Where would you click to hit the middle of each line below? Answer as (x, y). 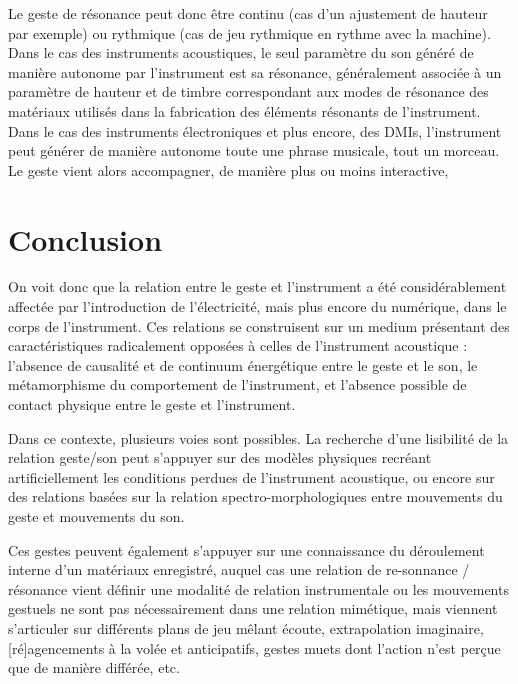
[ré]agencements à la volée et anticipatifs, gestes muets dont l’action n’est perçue (254, 647)
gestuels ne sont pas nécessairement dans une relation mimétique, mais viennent (253, 608)
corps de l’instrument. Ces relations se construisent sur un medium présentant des (259, 325)
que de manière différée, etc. (94, 667)
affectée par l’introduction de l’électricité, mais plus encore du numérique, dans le (257, 306)
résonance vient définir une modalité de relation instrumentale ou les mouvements (258, 588)
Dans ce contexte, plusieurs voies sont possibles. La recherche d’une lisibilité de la (258, 437)
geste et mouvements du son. (96, 516)
